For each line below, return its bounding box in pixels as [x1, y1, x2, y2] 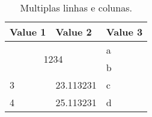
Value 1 [10, 25, 46, 39]
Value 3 [106, 25, 143, 39]
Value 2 [55, 25, 92, 39]
